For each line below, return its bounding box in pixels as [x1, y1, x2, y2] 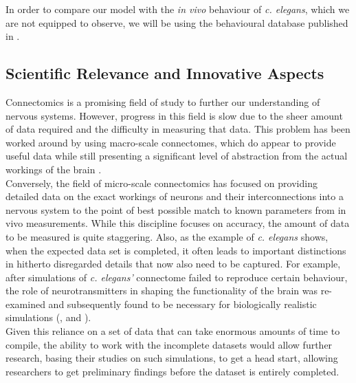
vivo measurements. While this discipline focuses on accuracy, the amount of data [5, 216, 350, 230]
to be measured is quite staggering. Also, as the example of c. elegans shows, [5, 229, 329, 243]
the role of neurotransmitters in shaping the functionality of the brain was [5, 283, 318, 298]
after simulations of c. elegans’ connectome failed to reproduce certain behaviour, [5, 270, 348, 284]
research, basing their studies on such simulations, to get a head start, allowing [5, 351, 338, 365]
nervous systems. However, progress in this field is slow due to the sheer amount [5, 108, 343, 122]
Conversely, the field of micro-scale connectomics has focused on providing [5, 175, 318, 190]
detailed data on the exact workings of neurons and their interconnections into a [5, 189, 344, 204]
